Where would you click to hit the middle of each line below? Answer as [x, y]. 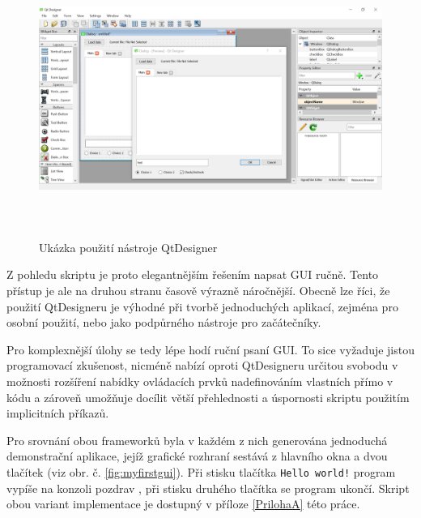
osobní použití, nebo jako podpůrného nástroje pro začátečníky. [164, 322]
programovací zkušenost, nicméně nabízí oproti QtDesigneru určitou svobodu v [202, 365]
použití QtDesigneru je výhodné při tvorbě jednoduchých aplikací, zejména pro [202, 306]
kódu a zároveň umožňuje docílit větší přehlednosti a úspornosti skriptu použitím [208, 397]
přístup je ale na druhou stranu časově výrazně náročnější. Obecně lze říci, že [198, 290]
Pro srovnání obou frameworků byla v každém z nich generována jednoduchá [197, 440]
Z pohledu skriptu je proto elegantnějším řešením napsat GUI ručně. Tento [193, 274]
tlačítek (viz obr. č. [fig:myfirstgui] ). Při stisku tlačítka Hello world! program [201, 471]
